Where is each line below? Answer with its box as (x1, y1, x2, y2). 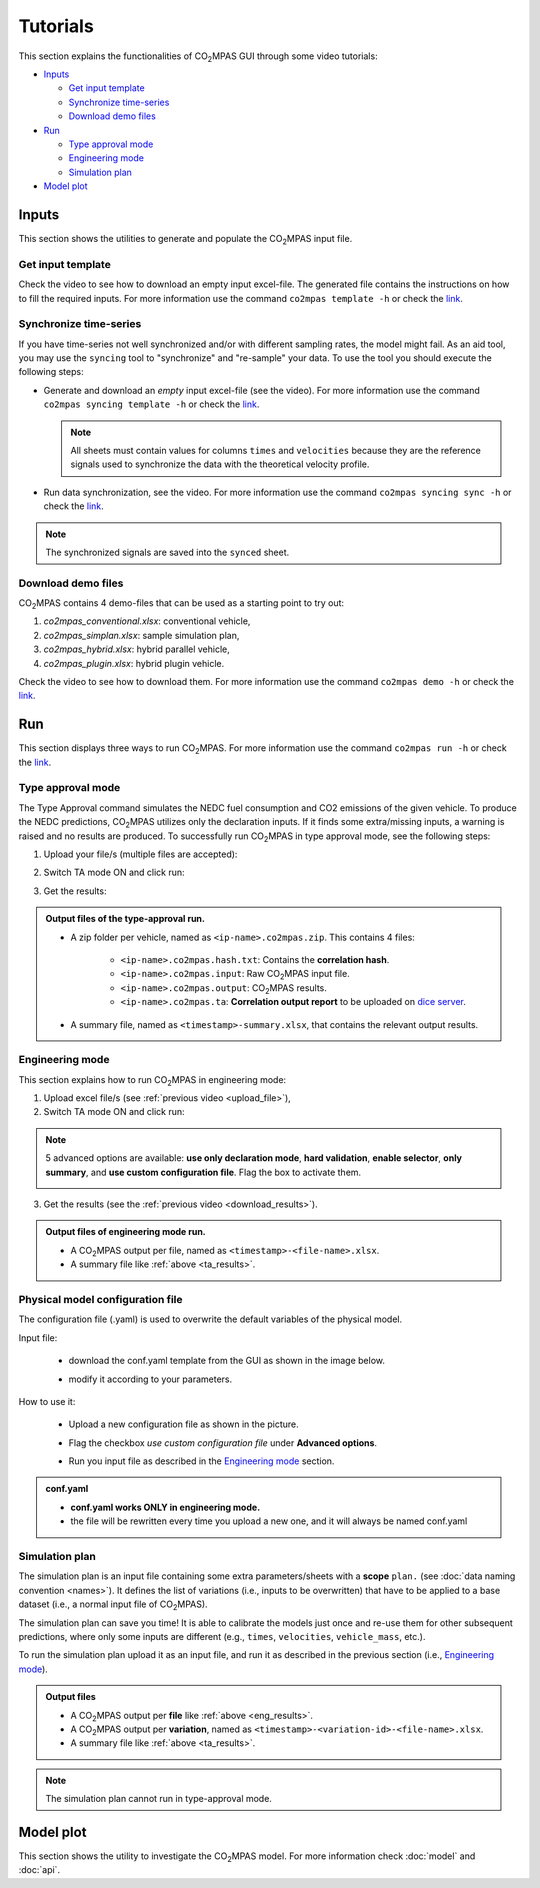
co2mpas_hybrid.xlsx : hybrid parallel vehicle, (43, 643, 230, 655)
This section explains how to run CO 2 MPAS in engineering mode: (18, 1073, 287, 1088)
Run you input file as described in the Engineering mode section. (68, 1455, 335, 1467)
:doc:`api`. (18, 1864, 60, 1876)
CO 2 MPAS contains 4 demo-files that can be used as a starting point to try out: (18, 597, 345, 611)
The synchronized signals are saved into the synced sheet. (45, 546, 290, 558)
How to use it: (18, 1395, 76, 1407)
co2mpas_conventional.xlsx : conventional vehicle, (43, 615, 251, 627)
